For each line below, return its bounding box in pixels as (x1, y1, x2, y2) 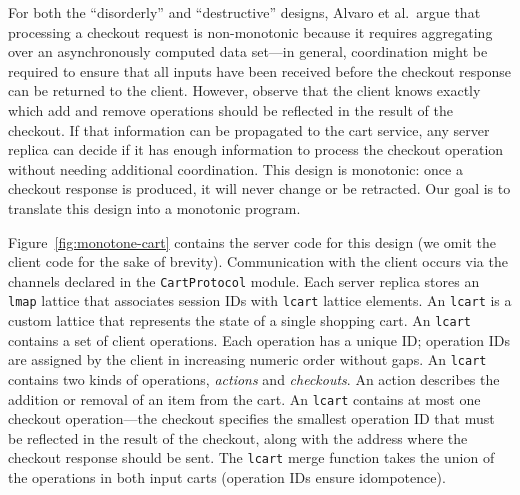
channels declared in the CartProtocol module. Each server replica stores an (8, 270, 480, 291)
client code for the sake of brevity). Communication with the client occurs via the (8, 251, 508, 272)
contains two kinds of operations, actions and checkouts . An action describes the (8, 368, 500, 389)
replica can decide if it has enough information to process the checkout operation (8, 139, 504, 160)
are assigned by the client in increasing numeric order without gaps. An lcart (8, 349, 487, 370)
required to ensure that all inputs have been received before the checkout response (8, 60, 511, 81)
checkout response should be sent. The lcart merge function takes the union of (8, 447, 495, 468)
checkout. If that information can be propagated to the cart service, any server (8, 119, 490, 140)
